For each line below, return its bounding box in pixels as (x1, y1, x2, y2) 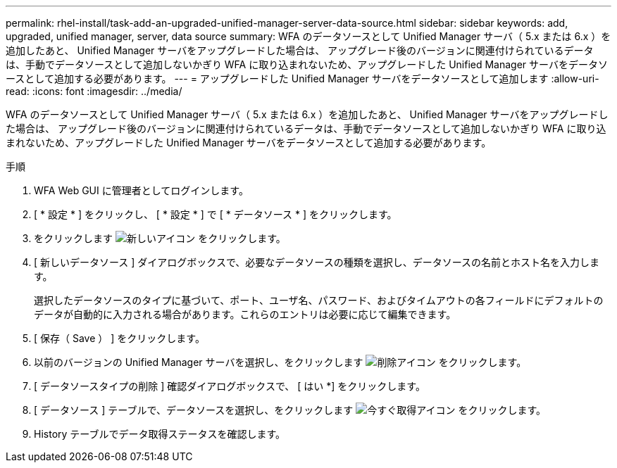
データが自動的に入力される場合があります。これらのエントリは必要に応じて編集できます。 (34, 308, 456, 320)
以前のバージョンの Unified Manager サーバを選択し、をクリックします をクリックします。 (34, 356, 527, 368)
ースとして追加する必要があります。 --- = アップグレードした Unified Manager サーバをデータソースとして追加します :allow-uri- (6, 72, 599, 84)
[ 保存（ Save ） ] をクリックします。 (34, 332, 205, 344)
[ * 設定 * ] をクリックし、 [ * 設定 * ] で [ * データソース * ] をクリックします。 (34, 208, 397, 220)
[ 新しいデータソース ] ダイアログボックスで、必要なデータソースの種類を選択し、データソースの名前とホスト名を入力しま (34, 256, 599, 268)
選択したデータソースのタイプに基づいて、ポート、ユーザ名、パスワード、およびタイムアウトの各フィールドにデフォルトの (34, 294, 604, 306)
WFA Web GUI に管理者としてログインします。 (34, 184, 249, 196)
